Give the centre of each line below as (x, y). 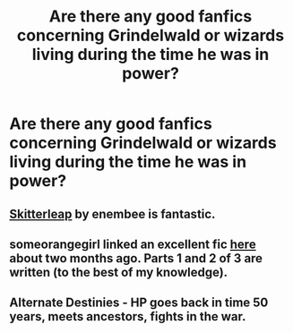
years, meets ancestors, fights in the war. (128, 316)
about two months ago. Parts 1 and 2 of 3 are (136, 258)
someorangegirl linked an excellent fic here (133, 244)
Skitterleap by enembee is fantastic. (112, 213)
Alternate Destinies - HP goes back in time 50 (139, 303)
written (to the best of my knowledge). (119, 272)
